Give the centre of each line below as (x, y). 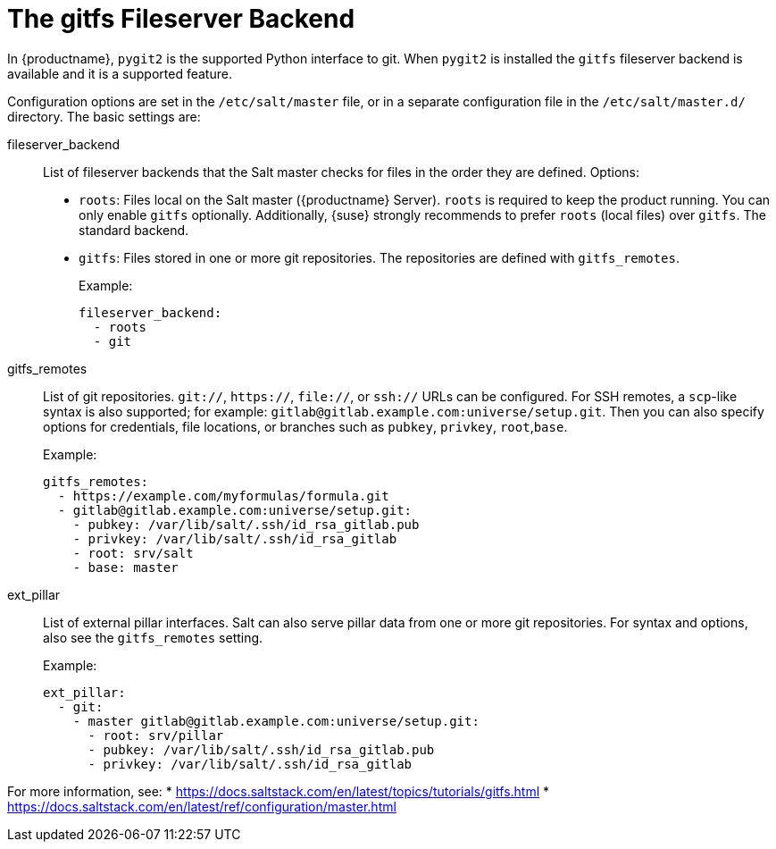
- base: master (125, 567)
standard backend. (134, 230)
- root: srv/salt (133, 553)
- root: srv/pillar (156, 735)
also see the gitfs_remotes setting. (153, 637)
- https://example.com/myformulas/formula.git (223, 496)
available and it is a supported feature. (120, 73)
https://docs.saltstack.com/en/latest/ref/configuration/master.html (202, 806)
